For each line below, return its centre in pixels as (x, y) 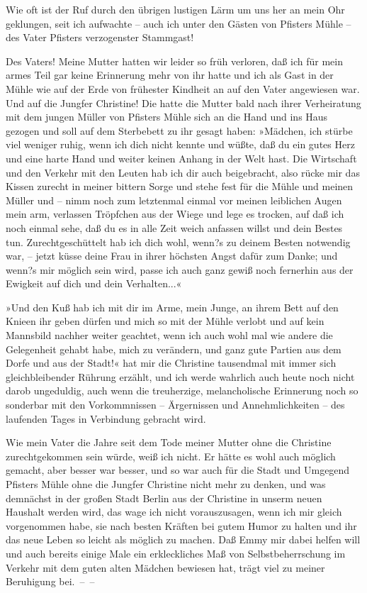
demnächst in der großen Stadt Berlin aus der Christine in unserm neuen (164, 498)
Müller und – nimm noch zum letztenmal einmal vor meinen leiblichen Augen (174, 200)
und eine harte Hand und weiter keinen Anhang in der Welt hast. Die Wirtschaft (181, 158)
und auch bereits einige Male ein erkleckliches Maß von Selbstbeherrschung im (176, 553)
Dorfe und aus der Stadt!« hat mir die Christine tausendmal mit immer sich (171, 363)
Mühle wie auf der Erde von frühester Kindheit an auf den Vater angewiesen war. (183, 88)
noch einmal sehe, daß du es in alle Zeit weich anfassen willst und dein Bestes (174, 227)
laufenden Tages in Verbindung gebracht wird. (106, 418)
